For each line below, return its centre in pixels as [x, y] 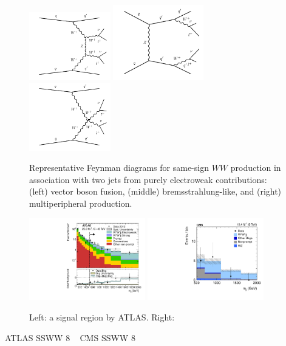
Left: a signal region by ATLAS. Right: [102, 317]
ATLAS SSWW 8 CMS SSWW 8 [70, 337]
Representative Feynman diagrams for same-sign [119, 168]
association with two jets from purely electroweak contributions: [148, 179]
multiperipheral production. [81, 203]
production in [256, 168]
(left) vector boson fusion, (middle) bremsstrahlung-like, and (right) [155, 191]
